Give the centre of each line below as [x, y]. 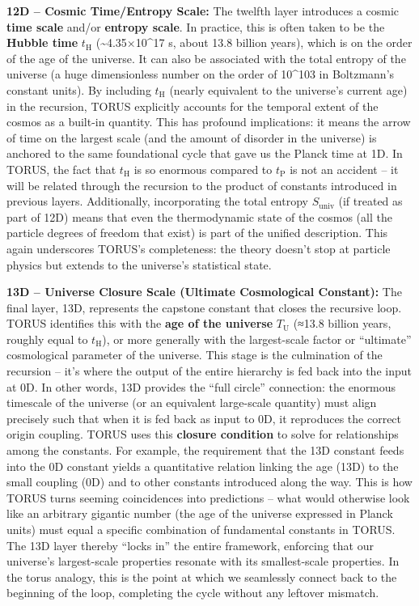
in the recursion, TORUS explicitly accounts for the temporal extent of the [193, 106]
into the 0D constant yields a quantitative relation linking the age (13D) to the [203, 466]
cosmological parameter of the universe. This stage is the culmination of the [195, 355]
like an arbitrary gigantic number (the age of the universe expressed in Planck [200, 513]
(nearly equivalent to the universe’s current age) [288, 89]
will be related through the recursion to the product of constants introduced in [202, 185]
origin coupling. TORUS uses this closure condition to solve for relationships [203, 434]
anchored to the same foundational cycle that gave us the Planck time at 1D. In [205, 153]
